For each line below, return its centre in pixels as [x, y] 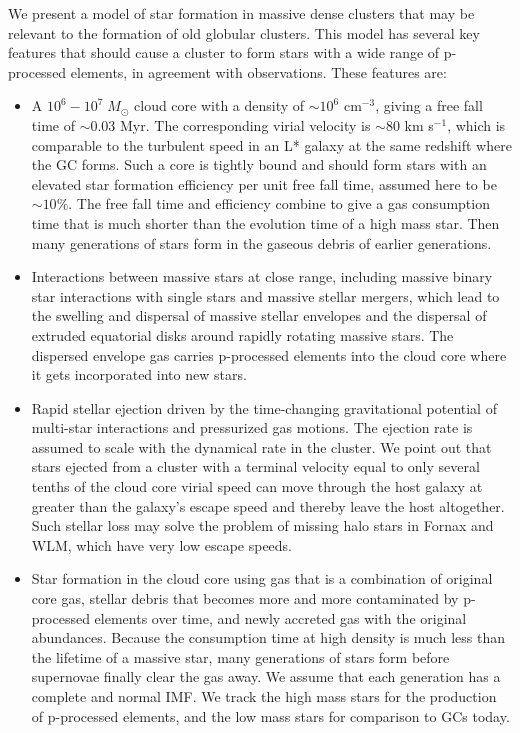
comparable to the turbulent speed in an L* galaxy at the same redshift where [271, 144]
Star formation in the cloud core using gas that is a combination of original [262, 578]
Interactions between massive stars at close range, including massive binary [262, 276]
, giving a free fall [429, 105]
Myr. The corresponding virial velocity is [245, 124]
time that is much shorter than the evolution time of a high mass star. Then [265, 222]
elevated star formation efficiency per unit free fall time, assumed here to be [264, 183]
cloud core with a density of [219, 105]
